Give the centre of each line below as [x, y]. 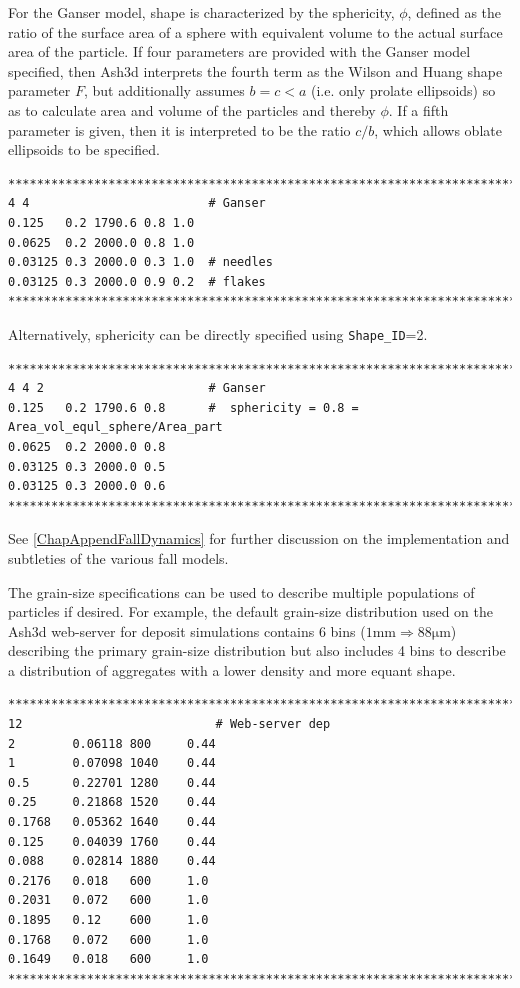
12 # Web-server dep [169, 724]
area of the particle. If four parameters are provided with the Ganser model [239, 51]
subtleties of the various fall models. [118, 557]
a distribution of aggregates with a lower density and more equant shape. [232, 669]
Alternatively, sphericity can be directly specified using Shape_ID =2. [218, 333]
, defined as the [454, 12]
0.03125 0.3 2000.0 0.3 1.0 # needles [140, 262]
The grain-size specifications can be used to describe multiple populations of [241, 591]
